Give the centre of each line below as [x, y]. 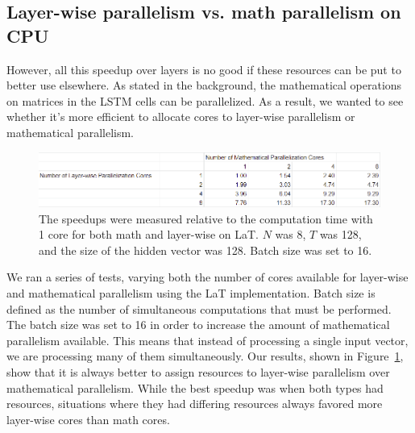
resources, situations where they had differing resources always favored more [195, 404]
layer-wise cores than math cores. [88, 419]
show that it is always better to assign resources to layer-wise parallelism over [198, 371]
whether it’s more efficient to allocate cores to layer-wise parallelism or [181, 117]
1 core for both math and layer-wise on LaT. [149, 234]
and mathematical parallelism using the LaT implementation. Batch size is [191, 292]
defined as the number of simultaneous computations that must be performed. [199, 308]
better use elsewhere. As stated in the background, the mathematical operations [204, 85]
